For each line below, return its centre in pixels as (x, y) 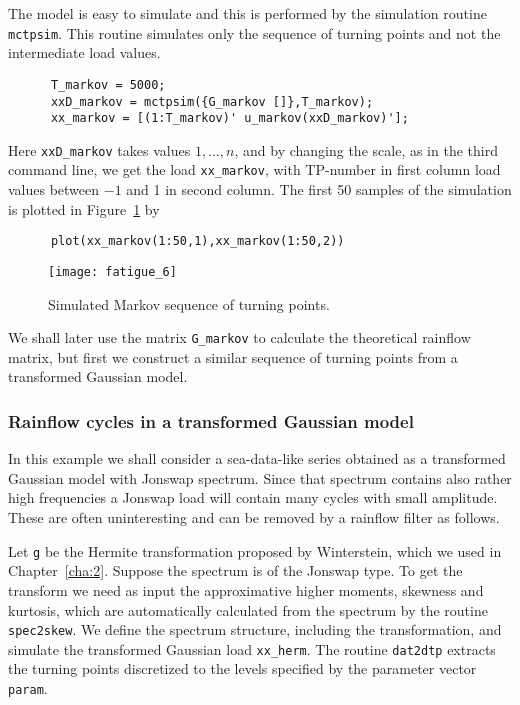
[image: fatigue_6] (112, 271)
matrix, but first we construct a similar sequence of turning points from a (233, 356)
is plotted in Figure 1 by (84, 208)
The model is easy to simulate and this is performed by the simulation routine (247, 13)
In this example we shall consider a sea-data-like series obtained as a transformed (257, 458)
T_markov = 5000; (108, 84)
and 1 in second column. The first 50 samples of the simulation (319, 189)
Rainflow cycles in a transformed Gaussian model (211, 420)
